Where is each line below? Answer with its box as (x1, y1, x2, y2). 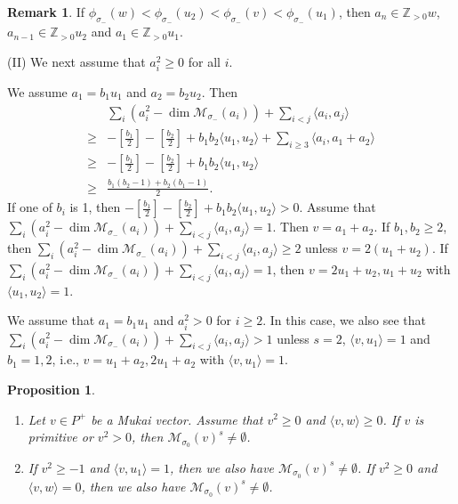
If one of (7, 198, 52, 216)
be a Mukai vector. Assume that (91, 410, 263, 428)
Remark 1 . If (7, 3, 85, 20)
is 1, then (69, 198, 121, 216)
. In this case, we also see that (262, 311, 427, 329)
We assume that (7, 311, 95, 329)
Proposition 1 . (7, 379, 95, 398)
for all (188, 52, 221, 70)
